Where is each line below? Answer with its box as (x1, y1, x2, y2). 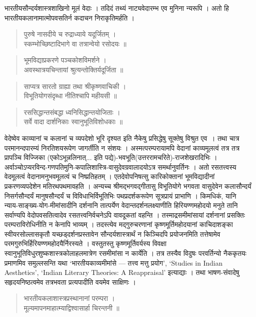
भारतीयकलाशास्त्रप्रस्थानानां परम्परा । (24, 293, 115, 303)
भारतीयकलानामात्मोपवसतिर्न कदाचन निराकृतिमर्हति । (4, 12, 135, 23)
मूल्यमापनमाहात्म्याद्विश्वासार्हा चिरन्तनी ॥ (24, 303, 120, 313)
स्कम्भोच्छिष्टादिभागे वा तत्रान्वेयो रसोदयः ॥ (24, 38, 127, 48)
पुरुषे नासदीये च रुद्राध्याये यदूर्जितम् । (24, 29, 116, 39)
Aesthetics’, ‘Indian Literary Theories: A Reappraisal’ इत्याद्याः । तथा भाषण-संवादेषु (4, 267, 239, 277)
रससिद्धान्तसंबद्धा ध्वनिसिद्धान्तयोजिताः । (24, 107, 121, 117)
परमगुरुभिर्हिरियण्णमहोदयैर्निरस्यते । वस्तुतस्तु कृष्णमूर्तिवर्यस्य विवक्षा (4, 238, 167, 249)
